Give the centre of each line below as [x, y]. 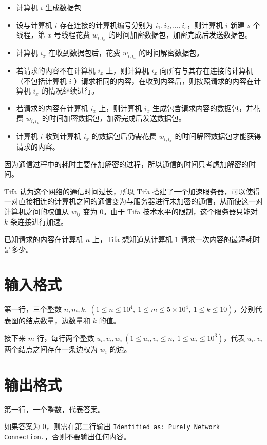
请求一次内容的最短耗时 [221, 239]
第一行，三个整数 [33, 309]
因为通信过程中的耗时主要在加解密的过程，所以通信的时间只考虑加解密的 [126, 164]
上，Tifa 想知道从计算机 [132, 239]
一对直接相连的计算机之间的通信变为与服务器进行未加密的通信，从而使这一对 [133, 201]
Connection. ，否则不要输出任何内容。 [68, 436]
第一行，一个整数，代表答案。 [54, 409]
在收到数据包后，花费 [84, 53]
